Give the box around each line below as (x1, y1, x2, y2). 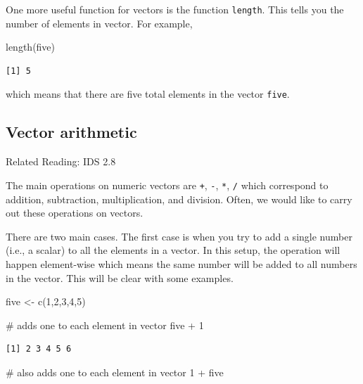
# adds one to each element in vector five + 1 (6, 317, 204, 332)
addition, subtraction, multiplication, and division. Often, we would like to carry (6, 191, 352, 206)
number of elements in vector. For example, (6, 15, 193, 30)
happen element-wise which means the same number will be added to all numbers (6, 256, 357, 271)
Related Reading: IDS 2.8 (6, 154, 116, 169)
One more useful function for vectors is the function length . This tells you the (6, 2, 344, 16)
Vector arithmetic (6, 121, 137, 143)
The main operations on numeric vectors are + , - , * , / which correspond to (6, 177, 329, 192)
